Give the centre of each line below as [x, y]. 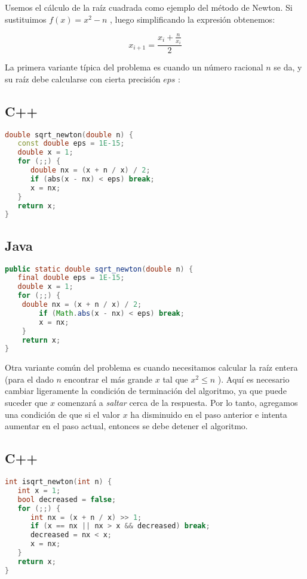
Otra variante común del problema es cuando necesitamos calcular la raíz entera [151, 367]
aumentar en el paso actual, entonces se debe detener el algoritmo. [126, 426]
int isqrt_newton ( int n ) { [59, 482]
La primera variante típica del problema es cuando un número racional [134, 67]
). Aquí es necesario [254, 379]
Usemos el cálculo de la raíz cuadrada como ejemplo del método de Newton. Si [149, 7]
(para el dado [29, 379]
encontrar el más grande [108, 379]
